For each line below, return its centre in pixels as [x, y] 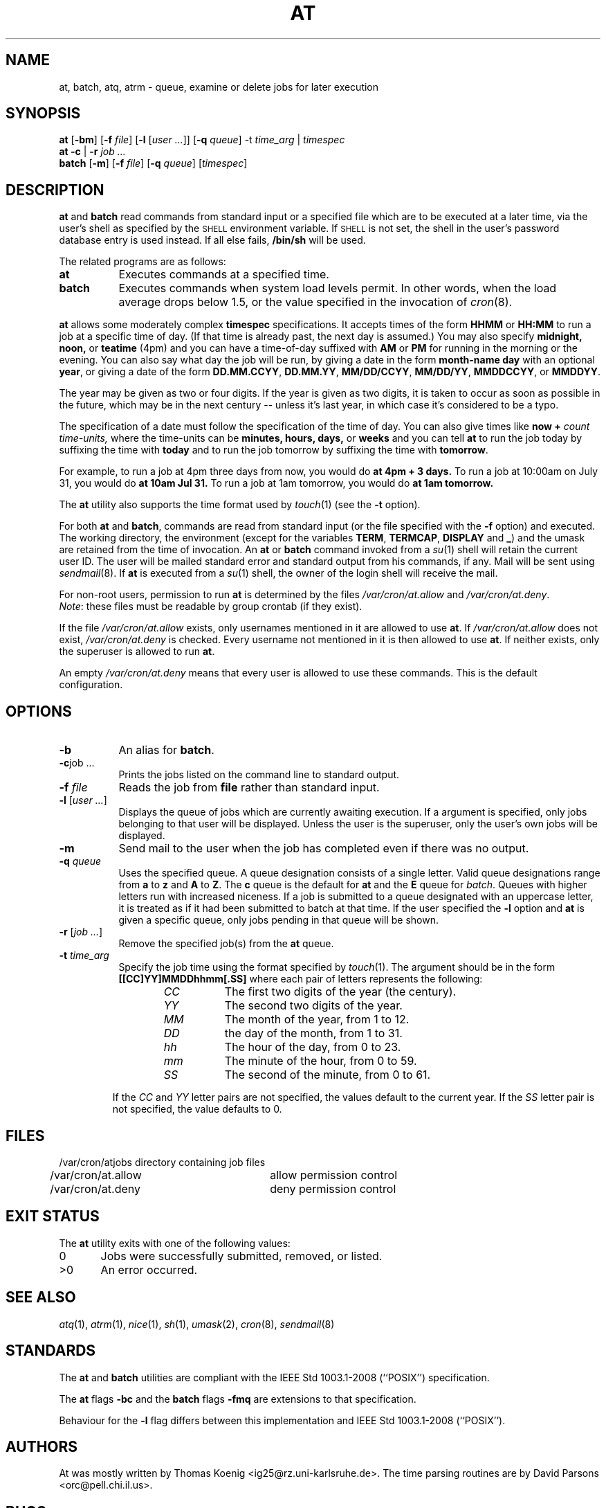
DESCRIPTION [55, 190]
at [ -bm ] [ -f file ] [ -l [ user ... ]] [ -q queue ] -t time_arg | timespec [202, 140]
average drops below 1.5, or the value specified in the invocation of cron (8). [315, 302]
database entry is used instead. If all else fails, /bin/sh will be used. [212, 240]
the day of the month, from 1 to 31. [313, 1033]
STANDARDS [51, 1351]
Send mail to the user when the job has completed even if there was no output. [324, 849]
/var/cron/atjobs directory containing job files [162, 1162]
